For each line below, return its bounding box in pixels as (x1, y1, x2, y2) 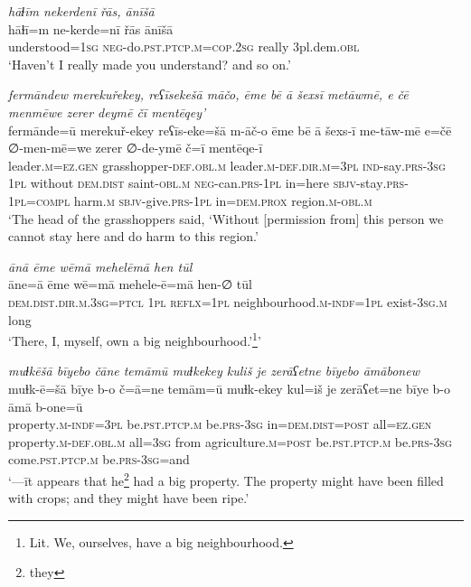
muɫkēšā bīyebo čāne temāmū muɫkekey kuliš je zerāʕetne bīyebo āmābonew (8, 361, 419, 380)
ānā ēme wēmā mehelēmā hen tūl (8, 256, 193, 275)
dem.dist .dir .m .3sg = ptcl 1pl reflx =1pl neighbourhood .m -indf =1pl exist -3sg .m (8, 292, 447, 311)
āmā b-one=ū (8, 396, 83, 415)
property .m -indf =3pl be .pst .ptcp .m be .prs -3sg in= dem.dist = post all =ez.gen (8, 415, 432, 433)
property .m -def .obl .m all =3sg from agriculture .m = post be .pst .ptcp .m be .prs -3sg (8, 432, 452, 451)
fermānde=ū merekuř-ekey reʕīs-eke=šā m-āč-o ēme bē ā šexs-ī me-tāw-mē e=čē (8, 120, 452, 139)
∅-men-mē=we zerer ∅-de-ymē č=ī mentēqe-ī (8, 138, 263, 157)
